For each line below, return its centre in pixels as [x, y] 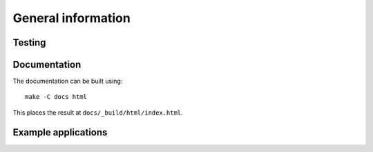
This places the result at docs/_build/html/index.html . [98, 112]
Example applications [60, 132]
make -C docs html [56, 97]
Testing [29, 42]
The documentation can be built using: [68, 81]
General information [71, 18]
